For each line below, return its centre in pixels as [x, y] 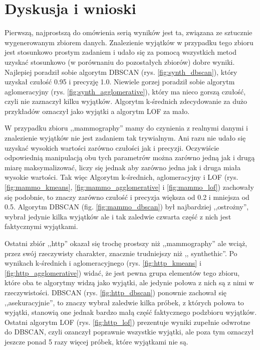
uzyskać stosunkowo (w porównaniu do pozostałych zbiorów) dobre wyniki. [120, 62]
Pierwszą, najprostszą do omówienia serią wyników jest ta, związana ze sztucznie [128, 32]
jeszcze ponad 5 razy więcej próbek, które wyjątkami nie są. [96, 341]
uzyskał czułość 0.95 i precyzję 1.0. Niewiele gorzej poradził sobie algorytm [120, 82]
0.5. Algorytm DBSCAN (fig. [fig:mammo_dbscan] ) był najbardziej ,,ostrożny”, [127, 207]
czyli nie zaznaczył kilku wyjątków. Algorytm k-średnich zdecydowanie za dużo [126, 101]
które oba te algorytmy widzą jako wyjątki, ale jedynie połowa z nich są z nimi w [129, 282]
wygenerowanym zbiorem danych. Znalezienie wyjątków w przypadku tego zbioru [129, 42]
